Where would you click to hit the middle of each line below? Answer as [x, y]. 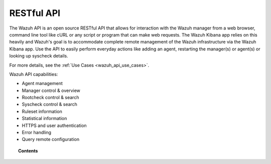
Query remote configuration [51, 139]
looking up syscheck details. [39, 56]
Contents [28, 150]
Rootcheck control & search [50, 97]
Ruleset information [42, 111]
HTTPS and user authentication [54, 125]
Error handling [37, 132]
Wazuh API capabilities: [34, 74]
